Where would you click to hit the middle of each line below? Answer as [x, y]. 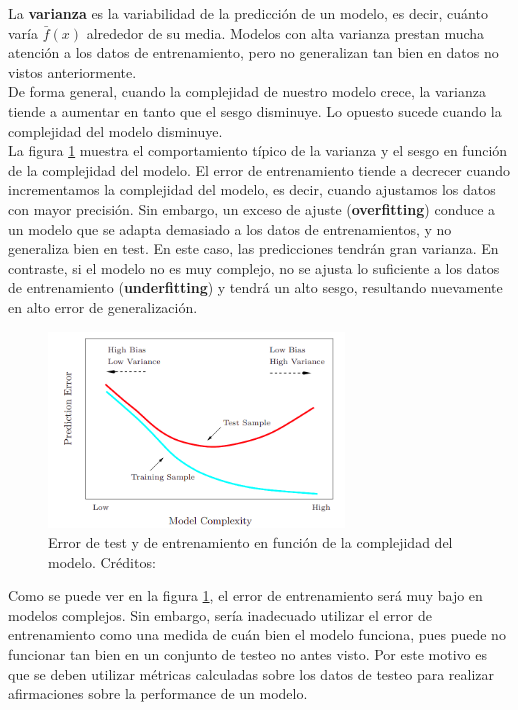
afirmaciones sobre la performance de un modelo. [158, 693]
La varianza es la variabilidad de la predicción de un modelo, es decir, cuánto [248, 13]
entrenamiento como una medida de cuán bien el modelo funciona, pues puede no [257, 634]
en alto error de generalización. [103, 306]
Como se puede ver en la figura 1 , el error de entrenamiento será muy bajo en [245, 595]
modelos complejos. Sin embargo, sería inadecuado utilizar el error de [220, 614]
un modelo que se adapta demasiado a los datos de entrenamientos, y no [230, 228]
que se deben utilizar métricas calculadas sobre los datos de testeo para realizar [251, 673]
